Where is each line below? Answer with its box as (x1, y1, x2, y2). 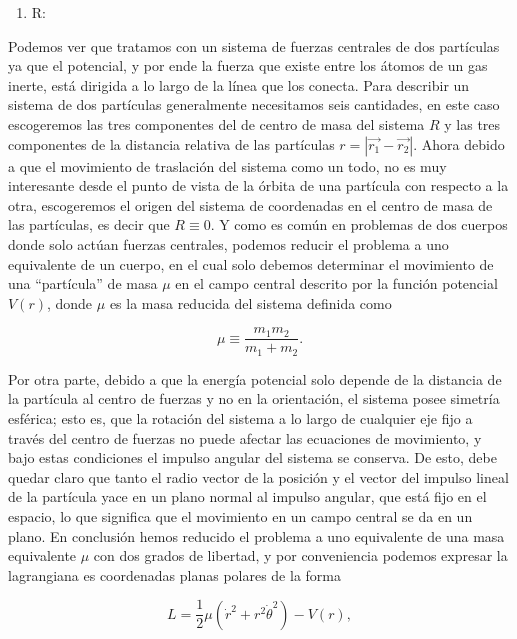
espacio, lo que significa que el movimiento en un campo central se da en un (8, 505, 473, 526)
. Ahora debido (413, 133, 505, 154)
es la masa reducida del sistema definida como (109, 292, 392, 313)
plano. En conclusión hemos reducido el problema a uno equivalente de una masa (8, 525, 505, 546)
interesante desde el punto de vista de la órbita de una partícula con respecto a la (8, 175, 509, 196)
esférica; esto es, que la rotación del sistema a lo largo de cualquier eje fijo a (8, 408, 473, 429)
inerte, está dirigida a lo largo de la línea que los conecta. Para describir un (8, 74, 470, 95)
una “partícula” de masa (8, 273, 158, 294)
